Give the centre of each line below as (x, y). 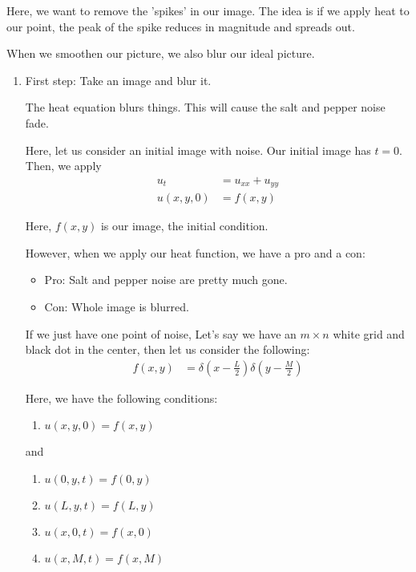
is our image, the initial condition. (184, 226)
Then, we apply (63, 166)
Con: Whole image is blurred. (117, 307)
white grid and (369, 333)
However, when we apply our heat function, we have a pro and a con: (195, 252)
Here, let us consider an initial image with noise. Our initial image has (198, 150)
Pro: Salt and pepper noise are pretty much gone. (166, 280)
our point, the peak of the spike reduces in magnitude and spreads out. (181, 26)
